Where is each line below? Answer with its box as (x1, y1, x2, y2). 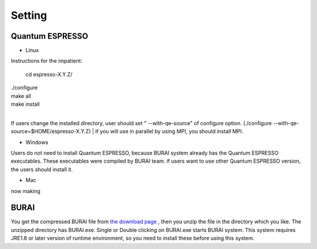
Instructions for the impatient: (11, 58, 83, 65)
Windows (25, 139, 49, 146)
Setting (11, 9, 47, 22)
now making (11, 187, 41, 194)
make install (11, 100, 40, 108)
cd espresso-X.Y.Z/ (25, 70, 73, 78)
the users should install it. (11, 166, 73, 173)
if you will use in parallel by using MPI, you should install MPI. (95, 128, 244, 135)
